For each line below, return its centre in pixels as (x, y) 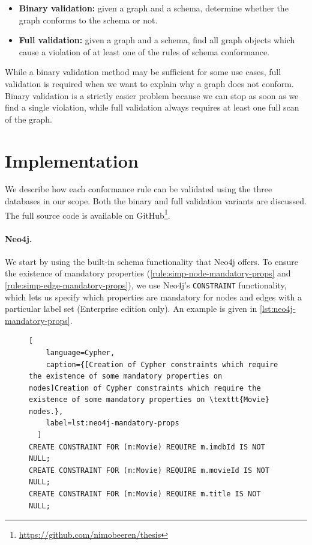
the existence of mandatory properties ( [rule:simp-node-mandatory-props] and (148, 273)
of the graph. (29, 119)
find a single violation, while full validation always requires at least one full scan (152, 107)
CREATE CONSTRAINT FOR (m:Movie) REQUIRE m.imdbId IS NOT (147, 447)
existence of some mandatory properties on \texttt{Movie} (149, 400)
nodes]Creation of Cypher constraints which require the (145, 388)
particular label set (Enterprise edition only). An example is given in (131, 309)
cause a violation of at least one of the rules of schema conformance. (144, 51)
